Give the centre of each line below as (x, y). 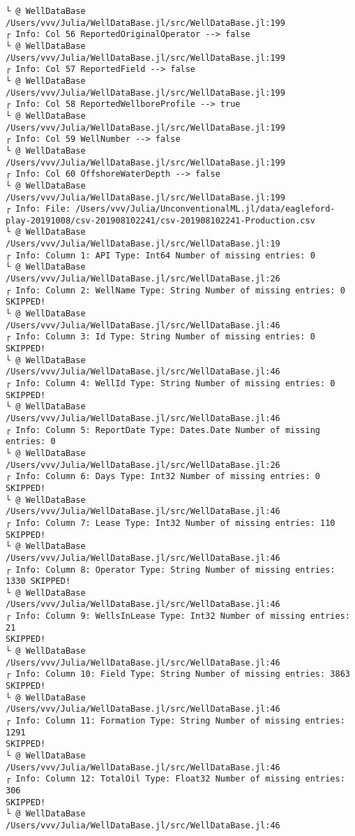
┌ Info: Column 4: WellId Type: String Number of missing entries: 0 (171, 383)
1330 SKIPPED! (38, 581)
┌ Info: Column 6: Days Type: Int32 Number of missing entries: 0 (163, 477)
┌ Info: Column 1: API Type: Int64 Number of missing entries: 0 (160, 255)
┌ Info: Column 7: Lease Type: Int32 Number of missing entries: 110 (171, 523)
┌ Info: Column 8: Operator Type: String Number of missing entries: (171, 570)
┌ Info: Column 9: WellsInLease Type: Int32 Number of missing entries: (178, 616)
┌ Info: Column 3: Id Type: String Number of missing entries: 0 (160, 337)
